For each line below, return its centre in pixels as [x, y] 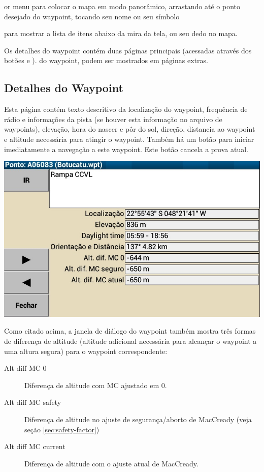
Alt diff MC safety [33, 402]
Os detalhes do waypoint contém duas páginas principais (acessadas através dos [128, 50]
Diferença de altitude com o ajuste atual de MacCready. [111, 463]
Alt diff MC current [35, 446]
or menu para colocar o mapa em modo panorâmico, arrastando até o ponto [122, 6]
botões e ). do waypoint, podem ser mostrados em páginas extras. [106, 60]
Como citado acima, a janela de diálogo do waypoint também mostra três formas [130, 331]
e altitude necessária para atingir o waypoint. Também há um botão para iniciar [129, 139]
